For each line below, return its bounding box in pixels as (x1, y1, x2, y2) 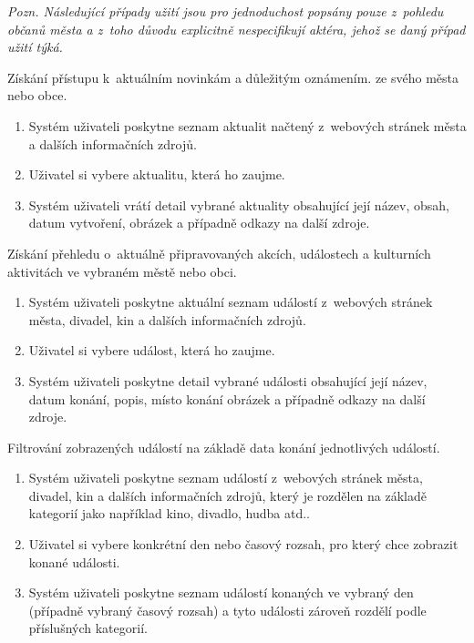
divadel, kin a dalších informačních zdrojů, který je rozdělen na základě (28, 485, 428, 505)
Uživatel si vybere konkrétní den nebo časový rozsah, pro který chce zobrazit (28, 535, 459, 554)
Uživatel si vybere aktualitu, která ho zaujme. (28, 165, 285, 184)
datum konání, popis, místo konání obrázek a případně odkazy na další (28, 389, 426, 408)
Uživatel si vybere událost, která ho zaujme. (28, 341, 275, 360)
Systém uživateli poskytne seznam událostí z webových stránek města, (28, 468, 423, 487)
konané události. (28, 552, 120, 571)
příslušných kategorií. (28, 618, 148, 638)
